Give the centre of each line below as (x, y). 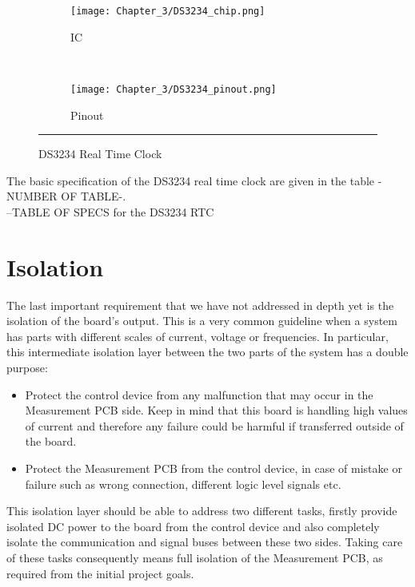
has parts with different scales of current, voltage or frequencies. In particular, (198, 336)
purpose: (27, 367)
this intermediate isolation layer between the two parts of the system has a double (207, 352)
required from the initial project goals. (100, 573)
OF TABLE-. (94, 196)
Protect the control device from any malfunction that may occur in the (199, 394)
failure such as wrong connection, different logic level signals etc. (183, 484)
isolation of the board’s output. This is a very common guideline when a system (202, 321)
